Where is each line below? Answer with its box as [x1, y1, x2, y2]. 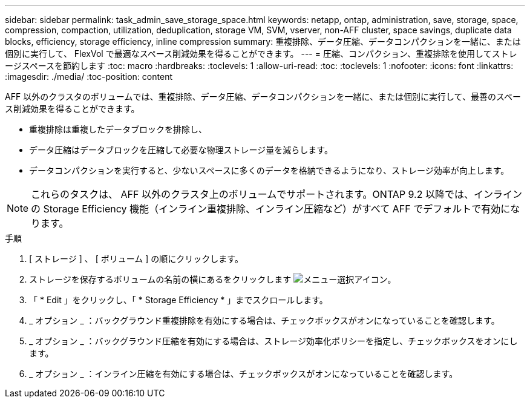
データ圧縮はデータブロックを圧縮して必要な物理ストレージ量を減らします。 [29, 145, 333, 155]
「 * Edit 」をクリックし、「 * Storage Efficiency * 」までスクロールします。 [29, 295, 328, 305]
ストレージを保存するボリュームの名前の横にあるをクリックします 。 [29, 274, 396, 284]
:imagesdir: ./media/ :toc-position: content [5, 71, 172, 82]
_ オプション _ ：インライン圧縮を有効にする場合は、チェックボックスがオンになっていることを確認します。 [29, 369, 458, 379]
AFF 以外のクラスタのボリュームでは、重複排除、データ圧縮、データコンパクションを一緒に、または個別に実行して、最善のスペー [5, 91, 521, 102]
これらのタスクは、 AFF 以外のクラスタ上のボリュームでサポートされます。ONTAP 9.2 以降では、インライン [31, 188, 522, 200]
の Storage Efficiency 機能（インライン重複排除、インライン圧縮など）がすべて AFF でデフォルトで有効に [31, 203, 511, 215]
